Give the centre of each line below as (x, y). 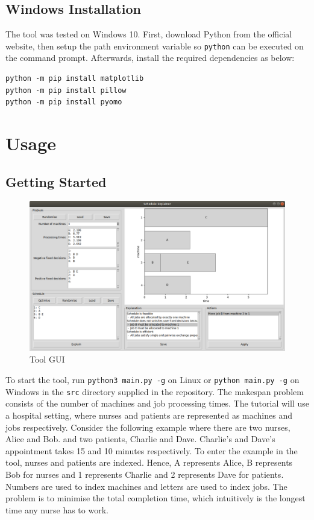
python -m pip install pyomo (64, 102)
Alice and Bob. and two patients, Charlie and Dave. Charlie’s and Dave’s (140, 439)
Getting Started (56, 181)
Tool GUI (47, 359)
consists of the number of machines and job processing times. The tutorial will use (157, 403)
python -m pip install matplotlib (75, 79)
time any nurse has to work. (57, 509)
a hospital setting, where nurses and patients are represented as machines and (149, 415)
